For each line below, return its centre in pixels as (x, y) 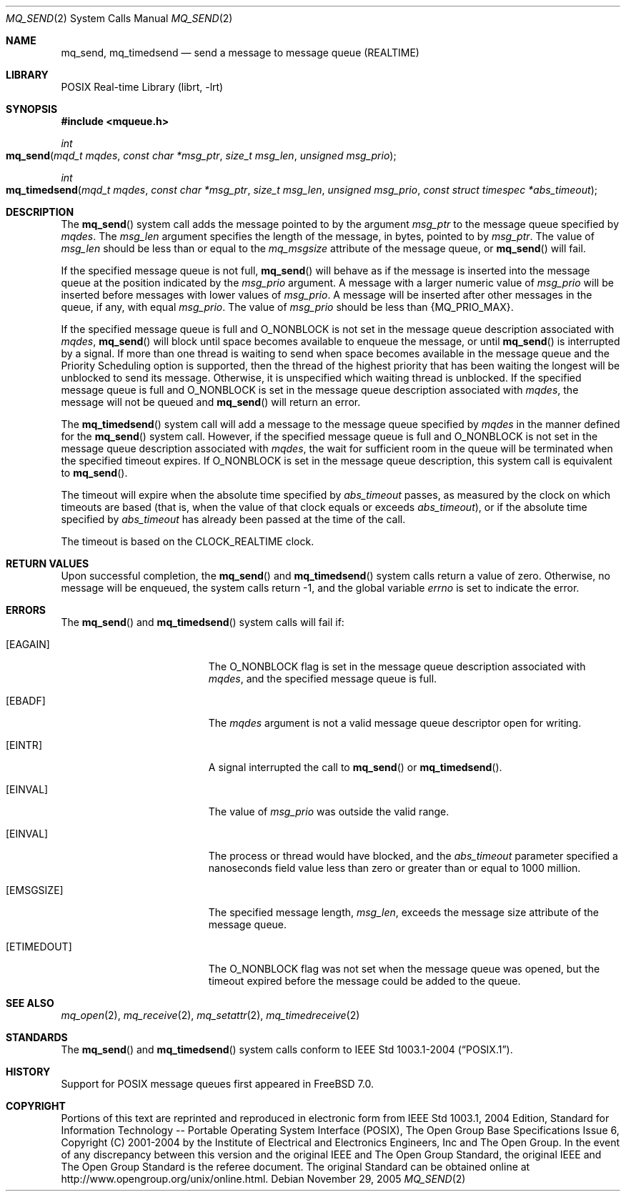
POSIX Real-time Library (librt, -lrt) (142, 87)
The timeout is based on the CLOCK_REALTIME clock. (188, 541)
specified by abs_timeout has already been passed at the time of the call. (233, 519)
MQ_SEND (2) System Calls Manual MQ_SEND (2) (119, 18)
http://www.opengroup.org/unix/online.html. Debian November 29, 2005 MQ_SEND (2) (263, 1179)
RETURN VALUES (48, 563)
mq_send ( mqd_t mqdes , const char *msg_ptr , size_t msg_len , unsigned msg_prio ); (201, 155)
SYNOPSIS (32, 109)
